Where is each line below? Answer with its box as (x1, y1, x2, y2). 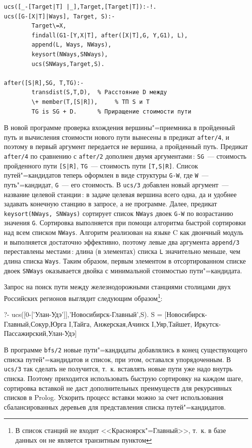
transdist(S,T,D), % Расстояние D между (31, 89, 167, 96)
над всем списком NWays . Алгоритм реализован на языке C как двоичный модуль (4, 227, 243, 237)
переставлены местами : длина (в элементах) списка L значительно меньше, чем (4, 246, 240, 256)
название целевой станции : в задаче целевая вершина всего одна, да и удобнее (4, 189, 237, 199)
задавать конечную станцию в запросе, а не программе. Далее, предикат (4, 199, 217, 209)
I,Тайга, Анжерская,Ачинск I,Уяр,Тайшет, (68, 318, 192, 329)
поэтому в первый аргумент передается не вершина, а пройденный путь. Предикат (4, 141, 248, 151)
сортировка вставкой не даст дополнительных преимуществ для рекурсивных (4, 382, 232, 393)
